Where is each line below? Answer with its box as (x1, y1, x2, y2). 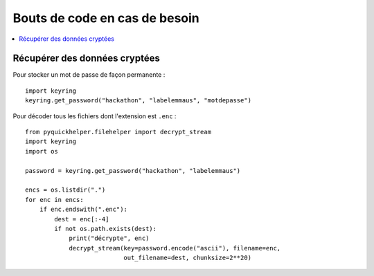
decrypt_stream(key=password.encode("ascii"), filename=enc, (69, 244, 281, 252)
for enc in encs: (25, 196, 84, 203)
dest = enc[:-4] (54, 215, 109, 223)
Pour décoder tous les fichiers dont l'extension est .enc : (12, 111, 177, 120)
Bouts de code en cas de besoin (12, 10, 200, 26)
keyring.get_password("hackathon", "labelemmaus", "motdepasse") (25, 97, 252, 104)
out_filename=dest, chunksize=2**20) (123, 254, 252, 262)
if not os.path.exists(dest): (54, 225, 157, 232)
